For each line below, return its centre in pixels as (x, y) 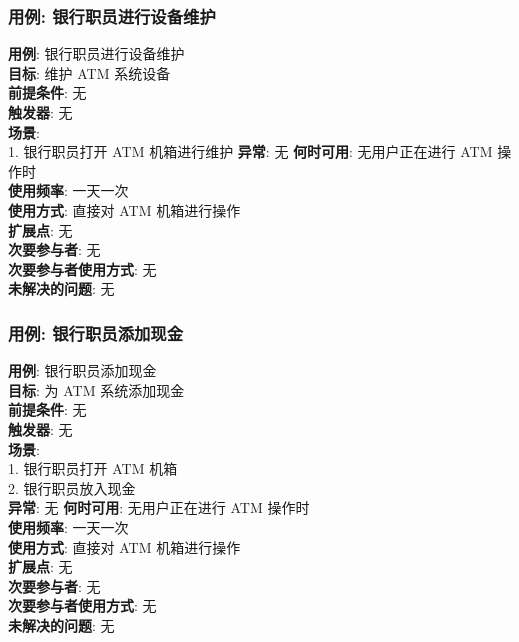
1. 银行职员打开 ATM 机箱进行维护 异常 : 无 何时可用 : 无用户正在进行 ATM (250, 151)
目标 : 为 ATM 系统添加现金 (96, 389)
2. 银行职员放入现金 (72, 487)
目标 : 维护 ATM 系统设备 (89, 72)
